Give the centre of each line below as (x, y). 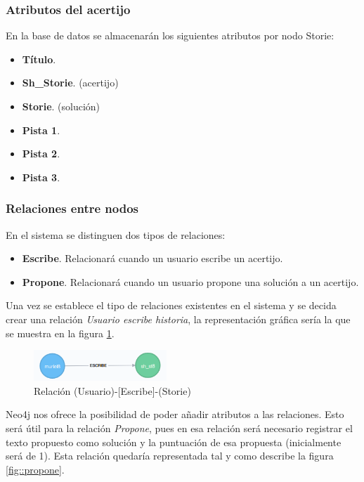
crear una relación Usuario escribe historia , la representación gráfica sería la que (178, 319)
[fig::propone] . (35, 469)
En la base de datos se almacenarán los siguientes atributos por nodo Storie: (170, 35)
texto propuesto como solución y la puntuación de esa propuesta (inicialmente (174, 442)
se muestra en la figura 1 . (60, 333)
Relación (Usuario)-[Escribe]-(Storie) (112, 390)
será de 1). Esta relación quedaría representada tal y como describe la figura (170, 456)
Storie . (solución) (61, 106)
